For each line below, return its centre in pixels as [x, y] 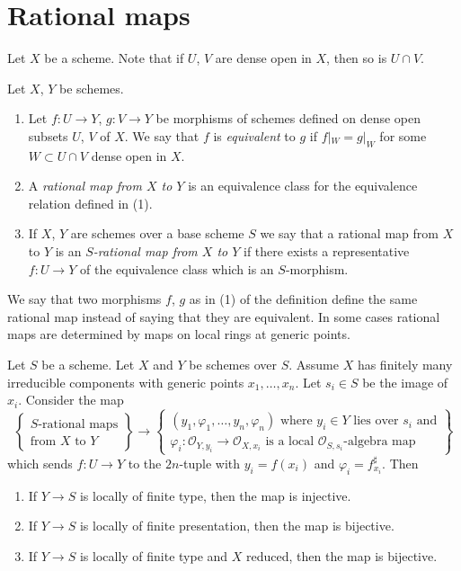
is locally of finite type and [154, 555]
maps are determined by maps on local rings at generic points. [179, 334]
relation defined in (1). [90, 203]
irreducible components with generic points [126, 382]
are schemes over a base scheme [157, 233]
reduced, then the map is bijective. [342, 555]
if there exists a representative [327, 251]
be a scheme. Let [88, 365]
